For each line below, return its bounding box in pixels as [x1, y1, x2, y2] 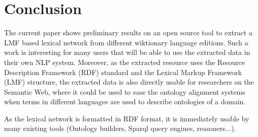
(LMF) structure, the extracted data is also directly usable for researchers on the [4, 77, 254, 87]
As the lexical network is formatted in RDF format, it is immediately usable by [4, 113, 249, 123]
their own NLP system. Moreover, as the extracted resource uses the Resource [4, 56, 245, 67]
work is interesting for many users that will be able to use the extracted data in [4, 47, 250, 57]
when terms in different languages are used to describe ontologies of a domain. [4, 96, 246, 107]
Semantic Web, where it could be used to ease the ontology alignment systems [4, 86, 245, 97]
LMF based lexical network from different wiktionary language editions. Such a [4, 37, 248, 47]
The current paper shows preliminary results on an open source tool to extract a [4, 27, 252, 38]
